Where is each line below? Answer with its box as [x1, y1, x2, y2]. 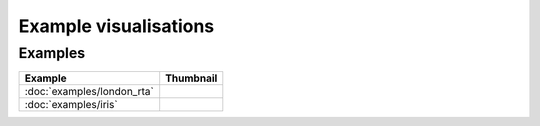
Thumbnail [165, 71, 218, 85]
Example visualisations [18, 15, 215, 37]
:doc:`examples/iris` [24, 98, 119, 112]
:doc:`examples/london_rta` [24, 85, 154, 99]
